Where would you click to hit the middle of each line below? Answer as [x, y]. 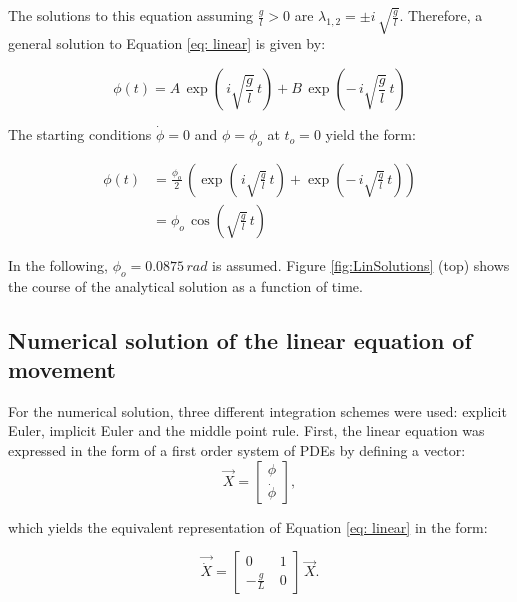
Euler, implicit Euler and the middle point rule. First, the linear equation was [246, 430]
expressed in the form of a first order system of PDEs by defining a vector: [237, 450]
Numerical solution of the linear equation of [240, 339]
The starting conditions [80, 134]
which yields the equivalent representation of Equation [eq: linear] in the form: [248, 526]
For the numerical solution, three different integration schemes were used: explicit [257, 410]
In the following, [58, 264]
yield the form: [370, 134]
